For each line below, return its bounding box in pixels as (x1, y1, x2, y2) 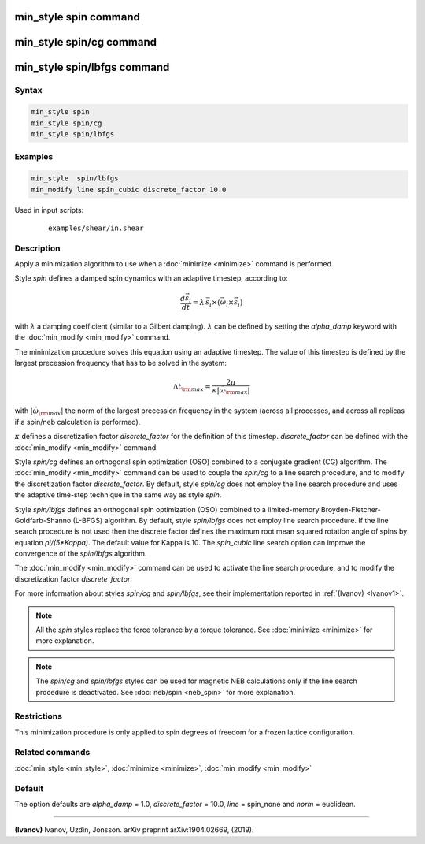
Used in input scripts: (14, 205, 84, 214)
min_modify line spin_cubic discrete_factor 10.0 (31, 185, 227, 194)
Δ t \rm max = (173, 382, 212, 393)
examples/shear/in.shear (48, 223, 144, 232)
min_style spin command (14, 10, 141, 24)
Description (14, 243, 61, 254)
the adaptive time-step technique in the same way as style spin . (14, 490, 222, 500)
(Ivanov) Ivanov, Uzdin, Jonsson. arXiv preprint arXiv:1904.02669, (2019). (14, 825, 254, 835)
